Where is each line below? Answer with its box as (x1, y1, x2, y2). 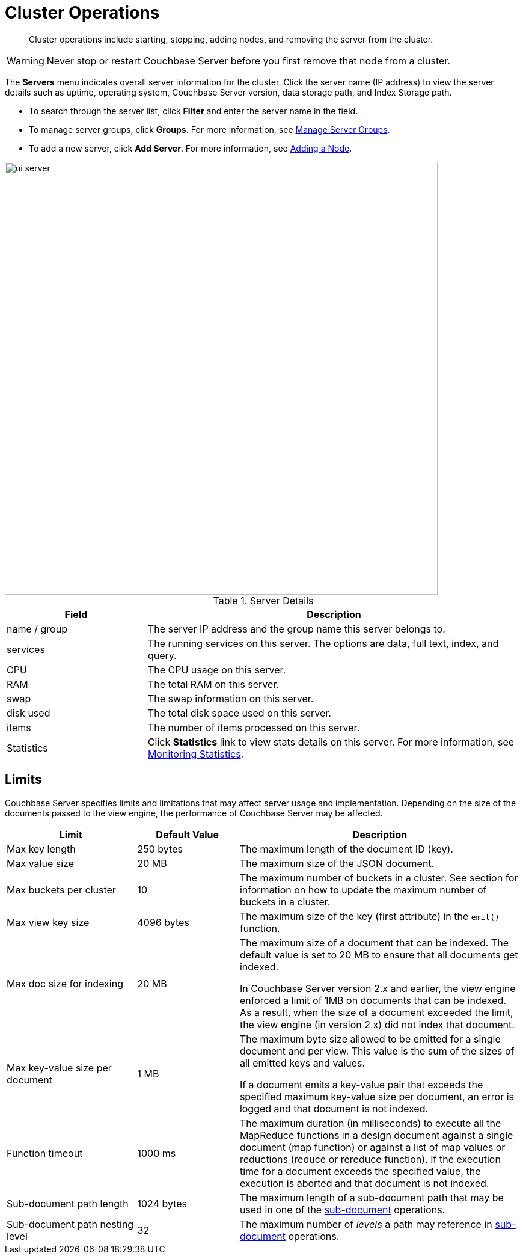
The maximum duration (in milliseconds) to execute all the (239, 1117, 501, 1129)
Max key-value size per (7, 1061, 112, 1074)
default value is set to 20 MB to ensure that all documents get (239, 948, 518, 961)
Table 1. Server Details (213, 594, 314, 607)
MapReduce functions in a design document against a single (239, 1129, 513, 1141)
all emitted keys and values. (239, 1056, 365, 1069)
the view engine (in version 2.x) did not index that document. (239, 1018, 515, 1031)
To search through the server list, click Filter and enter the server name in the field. (29, 105, 358, 116)
